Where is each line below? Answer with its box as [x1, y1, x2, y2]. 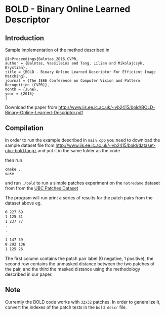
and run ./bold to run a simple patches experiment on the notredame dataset [5, 180, 160, 186]
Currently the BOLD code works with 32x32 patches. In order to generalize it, [5, 299, 161, 305]
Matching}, [5, 74, 28, 79]
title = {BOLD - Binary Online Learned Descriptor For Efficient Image [5, 69, 156, 74]
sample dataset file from [5, 142, 55, 148]
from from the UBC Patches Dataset [5, 185, 78, 191]
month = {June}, [5, 87, 39, 92]
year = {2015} [5, 91, 35, 96]
